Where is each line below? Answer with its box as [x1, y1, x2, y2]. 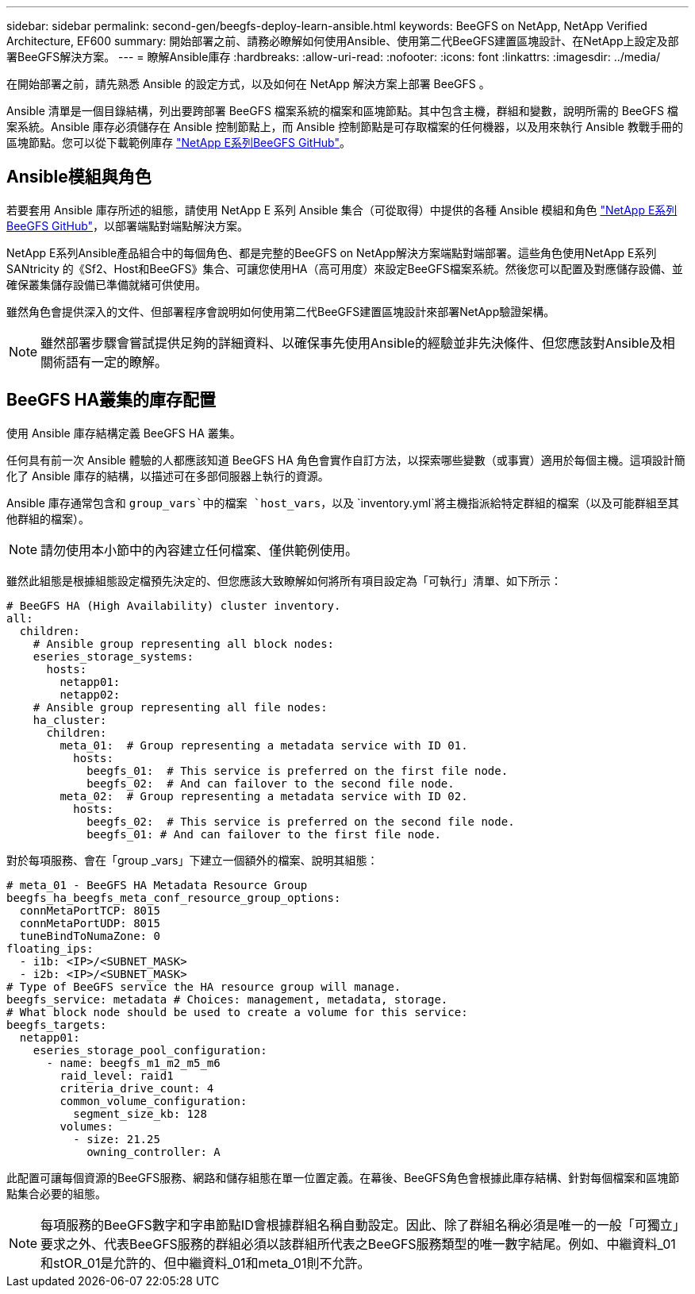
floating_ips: [6, 942, 94, 955]
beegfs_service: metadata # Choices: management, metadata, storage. [6, 992, 448, 1006]
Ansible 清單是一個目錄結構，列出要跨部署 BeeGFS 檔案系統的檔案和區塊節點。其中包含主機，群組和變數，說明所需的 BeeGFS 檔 [6, 104, 678, 117]
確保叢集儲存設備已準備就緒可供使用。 [6, 277, 206, 291]
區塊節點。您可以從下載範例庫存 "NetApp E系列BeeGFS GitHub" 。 [6, 136, 351, 149]
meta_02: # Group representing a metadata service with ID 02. [60, 789, 468, 803]
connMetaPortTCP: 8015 [19, 903, 160, 917]
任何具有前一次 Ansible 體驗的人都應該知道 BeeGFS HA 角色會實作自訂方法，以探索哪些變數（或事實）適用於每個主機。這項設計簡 [6, 453, 685, 467]
